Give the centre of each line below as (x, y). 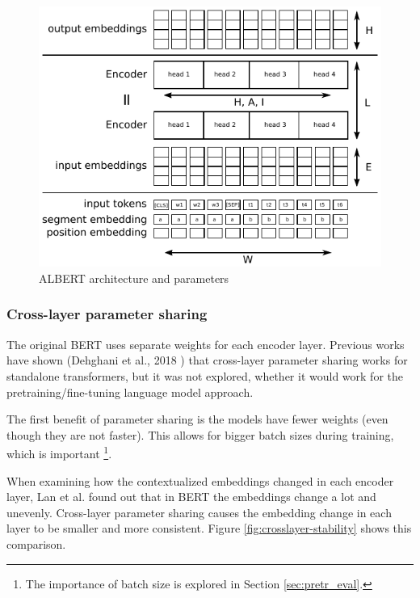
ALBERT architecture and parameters (134, 278)
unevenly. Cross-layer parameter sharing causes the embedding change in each (199, 512)
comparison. (36, 543)
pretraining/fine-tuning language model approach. (130, 392)
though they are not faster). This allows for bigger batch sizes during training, (200, 434)
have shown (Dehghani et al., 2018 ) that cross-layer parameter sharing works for (207, 360)
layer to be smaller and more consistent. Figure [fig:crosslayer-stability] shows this (209, 528)
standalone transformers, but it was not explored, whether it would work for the (205, 375)
